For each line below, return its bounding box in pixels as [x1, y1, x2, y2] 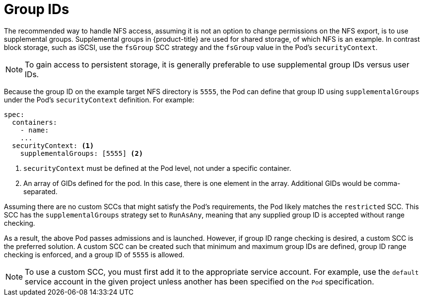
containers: [12, 118, 57, 126]
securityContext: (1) [12, 141, 94, 150]
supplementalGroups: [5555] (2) [20, 149, 143, 157]
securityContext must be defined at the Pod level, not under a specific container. [23, 164, 292, 172]
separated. [23, 187, 58, 196]
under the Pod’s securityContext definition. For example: [4, 95, 195, 104]
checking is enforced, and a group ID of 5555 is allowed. [4, 250, 185, 259]
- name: [20, 126, 49, 134]
